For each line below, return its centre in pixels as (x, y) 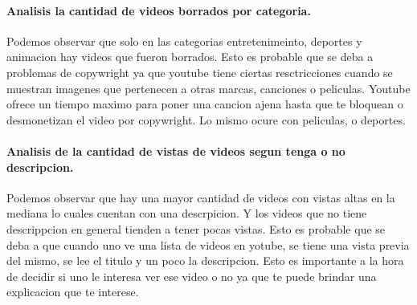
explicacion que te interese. (73, 292)
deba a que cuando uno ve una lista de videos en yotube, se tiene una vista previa (208, 244)
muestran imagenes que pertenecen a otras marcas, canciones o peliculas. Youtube (208, 88)
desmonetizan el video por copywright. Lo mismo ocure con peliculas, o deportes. (206, 119)
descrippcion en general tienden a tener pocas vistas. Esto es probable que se (196, 228)
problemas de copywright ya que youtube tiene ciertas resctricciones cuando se (200, 72)
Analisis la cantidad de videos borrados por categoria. (159, 10)
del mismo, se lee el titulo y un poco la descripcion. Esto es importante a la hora (205, 260)
